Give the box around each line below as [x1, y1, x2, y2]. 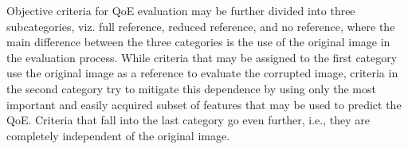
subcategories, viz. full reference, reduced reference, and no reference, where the [6, 18, 395, 34]
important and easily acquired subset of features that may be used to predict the [6, 96, 402, 112]
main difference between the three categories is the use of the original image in [6, 33, 390, 50]
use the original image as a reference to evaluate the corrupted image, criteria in [6, 65, 398, 81]
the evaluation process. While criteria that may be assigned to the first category [6, 49, 398, 65]
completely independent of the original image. [6, 127, 230, 143]
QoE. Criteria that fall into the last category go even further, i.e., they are [6, 112, 370, 128]
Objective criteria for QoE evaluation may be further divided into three [6, 2, 355, 18]
